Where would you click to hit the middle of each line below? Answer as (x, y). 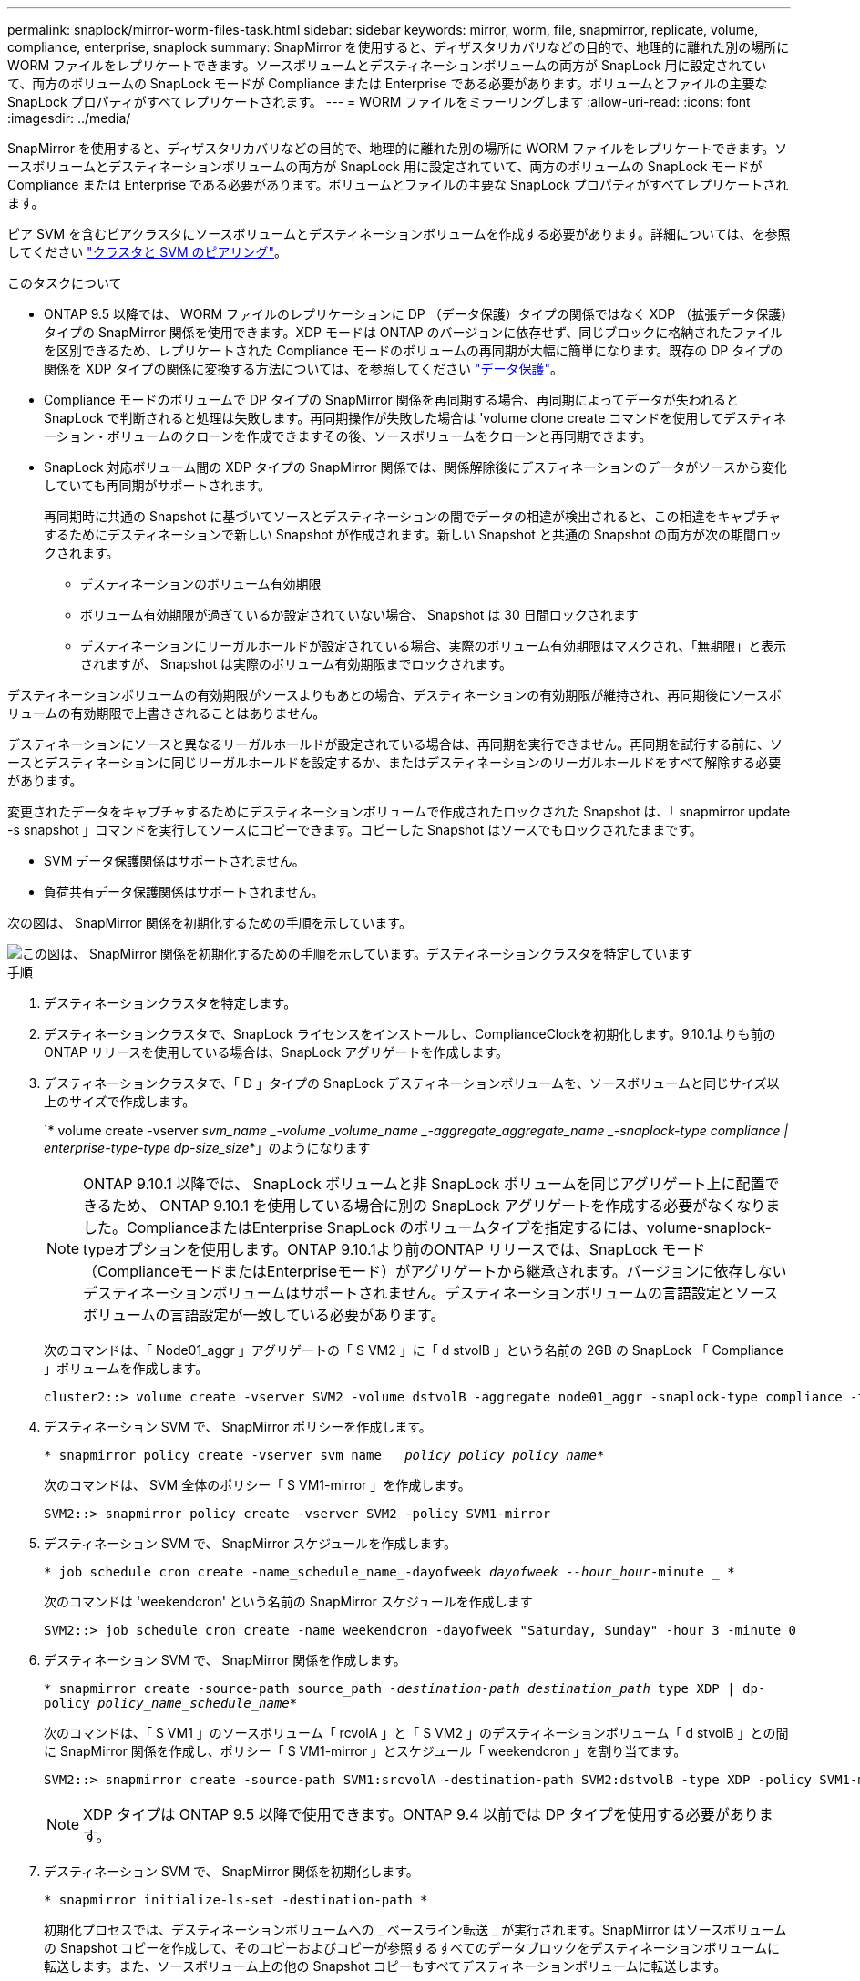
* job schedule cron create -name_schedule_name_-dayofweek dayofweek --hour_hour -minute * (389, 1572)
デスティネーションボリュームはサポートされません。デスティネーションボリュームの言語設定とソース (431, 1293)
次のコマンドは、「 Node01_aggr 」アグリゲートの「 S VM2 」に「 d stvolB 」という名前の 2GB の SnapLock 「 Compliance (414, 1350)
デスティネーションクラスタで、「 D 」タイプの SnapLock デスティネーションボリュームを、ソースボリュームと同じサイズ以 (412, 1083)
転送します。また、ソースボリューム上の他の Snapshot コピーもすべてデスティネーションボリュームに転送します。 (385, 1966)
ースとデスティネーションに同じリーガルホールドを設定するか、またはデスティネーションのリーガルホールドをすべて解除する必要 (394, 762)
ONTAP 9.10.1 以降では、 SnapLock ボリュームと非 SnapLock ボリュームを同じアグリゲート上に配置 (424, 1184)
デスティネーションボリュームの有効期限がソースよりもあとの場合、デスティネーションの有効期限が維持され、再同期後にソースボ (394, 695)
